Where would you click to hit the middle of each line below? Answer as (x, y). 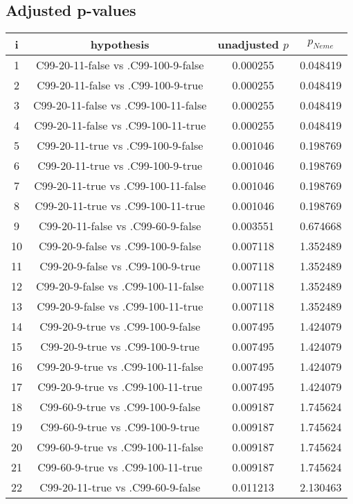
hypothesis (120, 44)
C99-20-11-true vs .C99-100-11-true (120, 206)
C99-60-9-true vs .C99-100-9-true (120, 427)
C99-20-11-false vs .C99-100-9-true (120, 85)
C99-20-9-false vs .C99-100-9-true (120, 266)
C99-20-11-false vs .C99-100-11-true (120, 125)
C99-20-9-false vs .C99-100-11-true (120, 306)
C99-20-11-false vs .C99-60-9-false (120, 226)
